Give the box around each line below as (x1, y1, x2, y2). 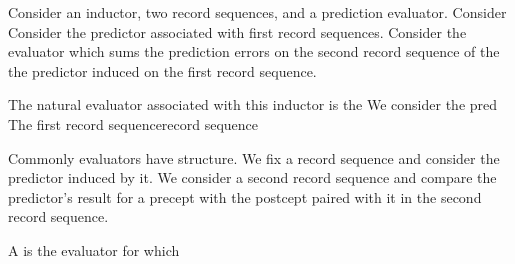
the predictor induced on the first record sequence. (8, 60, 317, 81)
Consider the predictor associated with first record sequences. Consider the (8, 21, 467, 42)
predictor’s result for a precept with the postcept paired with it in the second (8, 186, 482, 207)
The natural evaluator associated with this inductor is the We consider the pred (8, 94, 498, 115)
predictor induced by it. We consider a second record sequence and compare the (8, 167, 497, 188)
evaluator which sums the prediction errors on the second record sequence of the (8, 41, 500, 62)
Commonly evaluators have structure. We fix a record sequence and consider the (8, 147, 500, 168)
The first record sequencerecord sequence (8, 113, 259, 134)
